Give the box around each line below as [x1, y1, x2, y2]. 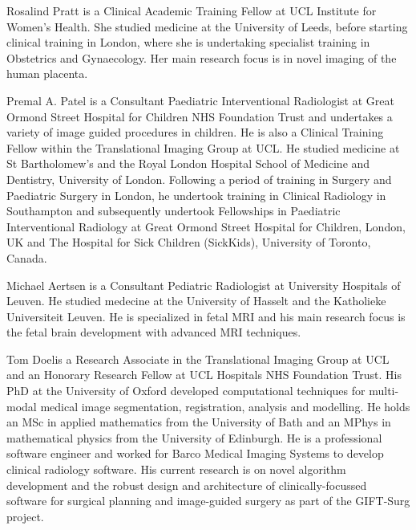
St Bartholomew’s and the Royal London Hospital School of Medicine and [6, 155, 370, 172]
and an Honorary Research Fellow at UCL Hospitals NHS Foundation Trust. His [6, 366, 402, 383]
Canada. [6, 249, 47, 266]
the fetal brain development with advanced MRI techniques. [6, 324, 301, 340]
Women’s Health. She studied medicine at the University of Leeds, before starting [6, 18, 408, 35]
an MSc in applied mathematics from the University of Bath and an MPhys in [6, 414, 391, 430]
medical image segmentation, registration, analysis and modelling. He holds [40, 397, 410, 414]
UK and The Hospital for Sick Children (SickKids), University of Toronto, [6, 234, 371, 251]
